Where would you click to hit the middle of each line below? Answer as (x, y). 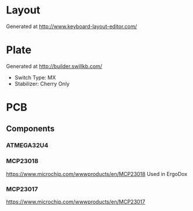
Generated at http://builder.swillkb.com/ (54, 66)
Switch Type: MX (35, 77)
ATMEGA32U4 (27, 146)
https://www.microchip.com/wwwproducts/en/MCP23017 (76, 202)
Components (30, 129)
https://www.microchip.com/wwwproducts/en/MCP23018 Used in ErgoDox (97, 174)
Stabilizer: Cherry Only (42, 84)
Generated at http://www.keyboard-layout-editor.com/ (72, 26)
